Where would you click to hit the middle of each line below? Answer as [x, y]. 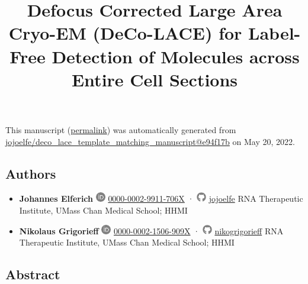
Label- [275, 33]
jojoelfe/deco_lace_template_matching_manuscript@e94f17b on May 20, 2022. [150, 141]
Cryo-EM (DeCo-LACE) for [125, 33]
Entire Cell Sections [155, 79]
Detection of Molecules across [176, 56]
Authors [31, 173]
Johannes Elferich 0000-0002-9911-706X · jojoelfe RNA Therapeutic [161, 199]
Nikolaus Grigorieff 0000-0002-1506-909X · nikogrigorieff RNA [151, 230]
